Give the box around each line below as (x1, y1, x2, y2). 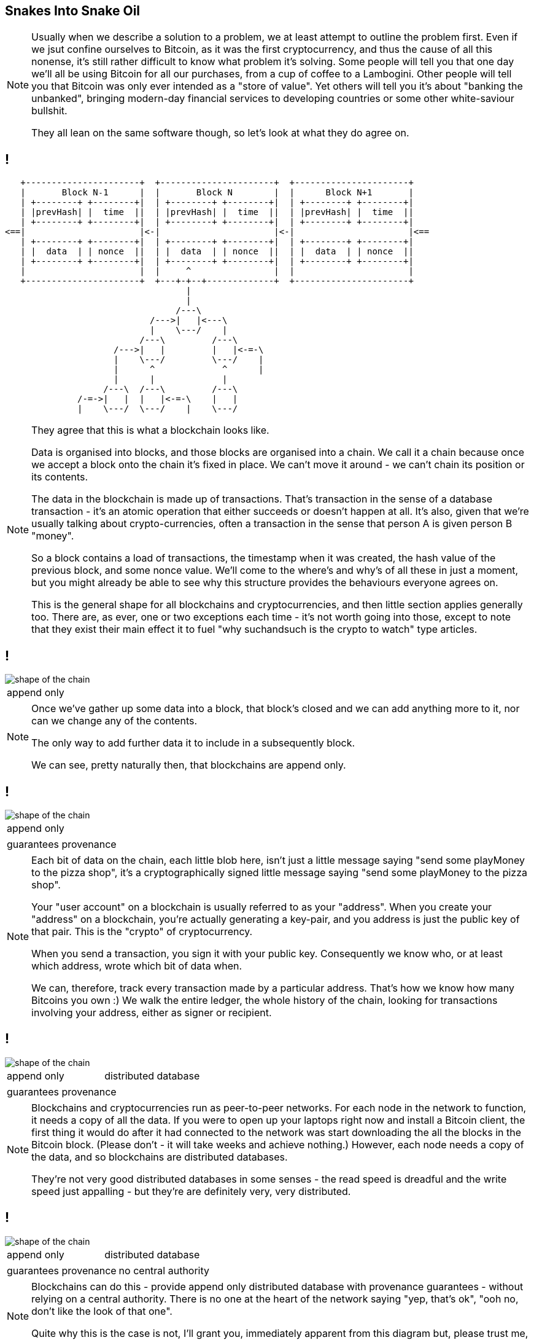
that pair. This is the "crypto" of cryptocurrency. (31, 925, 253, 938)
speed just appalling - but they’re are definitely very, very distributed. (31, 1185, 351, 1197)
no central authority (118, 1264, 210, 1277)
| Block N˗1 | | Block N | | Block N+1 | (20, 187, 414, 198)
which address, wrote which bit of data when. (31, 959, 242, 972)
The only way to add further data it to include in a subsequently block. (31, 737, 355, 750)
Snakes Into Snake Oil (5, 3, 141, 18)
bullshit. (31, 104, 68, 117)
